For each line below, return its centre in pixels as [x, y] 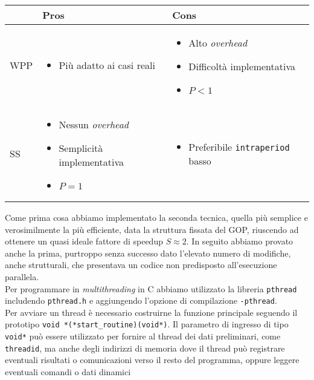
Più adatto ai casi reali [107, 65]
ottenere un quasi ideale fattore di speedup [84, 241]
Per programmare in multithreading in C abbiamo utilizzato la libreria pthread [151, 288]
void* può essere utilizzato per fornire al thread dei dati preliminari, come [143, 336]
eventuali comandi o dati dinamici [68, 372]
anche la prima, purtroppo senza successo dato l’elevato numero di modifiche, [148, 253]
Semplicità [81, 148]
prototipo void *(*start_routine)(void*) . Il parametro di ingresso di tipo [147, 324]
